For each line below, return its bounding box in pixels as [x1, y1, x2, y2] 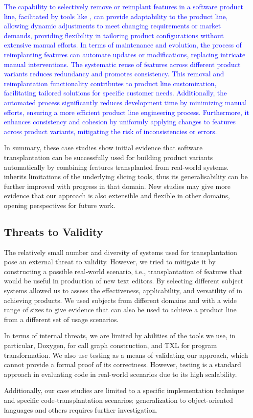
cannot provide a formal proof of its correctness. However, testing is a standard [4, 359, 241, 370]
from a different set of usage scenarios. [4, 314, 119, 324]
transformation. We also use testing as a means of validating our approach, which [4, 349, 248, 360]
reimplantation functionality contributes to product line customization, [4, 78, 217, 88]
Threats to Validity [4, 224, 103, 239]
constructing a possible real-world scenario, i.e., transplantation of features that [4, 266, 243, 276]
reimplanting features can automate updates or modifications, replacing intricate [4, 49, 246, 59]
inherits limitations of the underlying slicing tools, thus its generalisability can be [4, 171, 248, 182]
